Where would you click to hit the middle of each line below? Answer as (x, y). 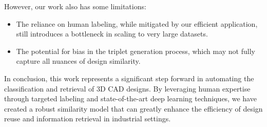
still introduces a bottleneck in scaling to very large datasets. (112, 34)
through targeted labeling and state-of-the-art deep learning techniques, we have (130, 98)
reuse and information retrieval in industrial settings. (88, 119)
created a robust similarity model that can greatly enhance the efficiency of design (133, 108)
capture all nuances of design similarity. (78, 61)
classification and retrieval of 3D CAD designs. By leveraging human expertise (127, 88)
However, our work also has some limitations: (75, 6)
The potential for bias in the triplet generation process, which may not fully (136, 51)
